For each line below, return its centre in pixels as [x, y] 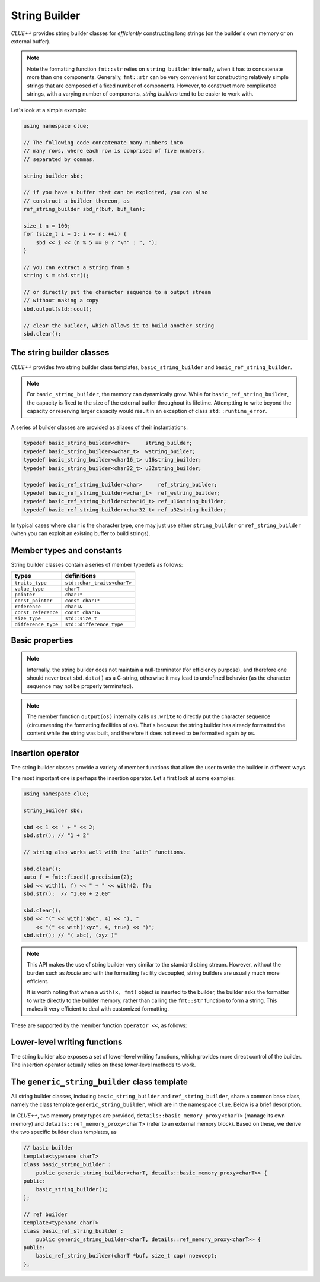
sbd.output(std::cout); [58, 309]
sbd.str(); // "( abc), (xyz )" [71, 935]
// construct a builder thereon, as [77, 201]
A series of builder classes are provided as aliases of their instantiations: [99, 427]
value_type [29, 589]
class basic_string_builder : [67, 1165]
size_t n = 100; [47, 225]
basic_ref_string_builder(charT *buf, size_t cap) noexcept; [127, 1256]
